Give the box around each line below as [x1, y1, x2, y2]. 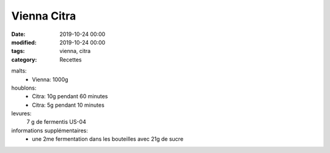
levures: [11, 110, 32, 117]
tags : [11, 48, 25, 55]
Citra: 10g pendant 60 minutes [32, 93, 108, 100]
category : [11, 55, 37, 63]
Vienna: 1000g [32, 76, 68, 83]
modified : [11, 38, 37, 46]
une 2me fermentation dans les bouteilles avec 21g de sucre [32, 135, 183, 143]
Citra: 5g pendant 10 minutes [32, 101, 105, 109]
